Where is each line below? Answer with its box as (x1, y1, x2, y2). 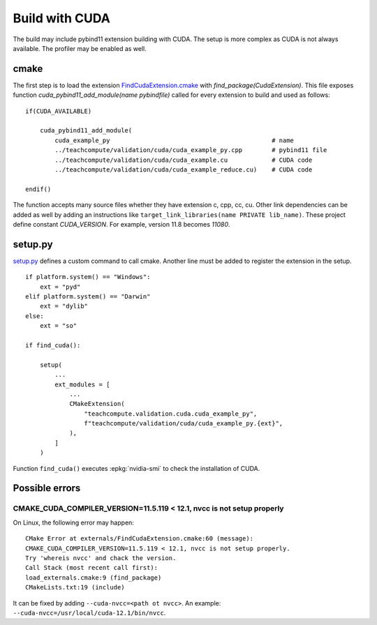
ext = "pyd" (39, 283, 81, 291)
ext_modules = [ (54, 380, 110, 389)
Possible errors (13, 482, 81, 495)
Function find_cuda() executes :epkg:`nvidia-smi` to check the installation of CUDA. (13, 464, 260, 472)
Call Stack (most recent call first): (25, 564, 158, 572)
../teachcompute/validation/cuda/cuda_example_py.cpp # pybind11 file (54, 146, 327, 154)
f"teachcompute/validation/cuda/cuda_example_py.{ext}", (84, 419, 283, 428)
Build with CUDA (13, 10, 111, 26)
